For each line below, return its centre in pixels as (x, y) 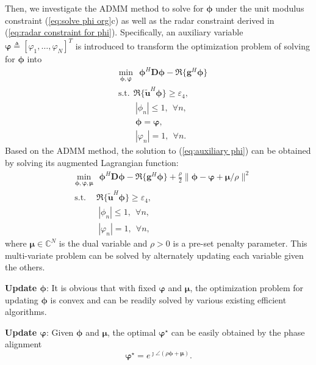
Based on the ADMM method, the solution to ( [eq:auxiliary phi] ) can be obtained (158, 150)
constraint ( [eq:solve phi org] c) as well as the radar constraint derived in (140, 20)
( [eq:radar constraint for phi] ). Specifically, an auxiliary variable (124, 32)
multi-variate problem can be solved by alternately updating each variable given (154, 255)
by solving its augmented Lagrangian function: (92, 163)
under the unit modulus (260, 8)
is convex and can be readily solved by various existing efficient (168, 299)
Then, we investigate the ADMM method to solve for (104, 8)
